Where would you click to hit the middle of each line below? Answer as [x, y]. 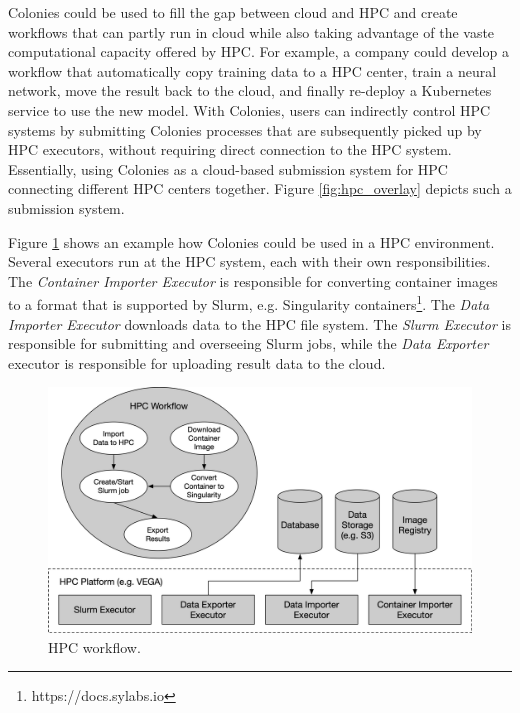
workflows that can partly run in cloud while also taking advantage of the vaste [251, 31]
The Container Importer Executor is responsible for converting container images [253, 280]
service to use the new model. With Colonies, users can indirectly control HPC [249, 109]
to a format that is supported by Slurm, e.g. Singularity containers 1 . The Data [249, 302]
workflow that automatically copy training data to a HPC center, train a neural [252, 70]
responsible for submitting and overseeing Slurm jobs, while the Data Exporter [248, 343]
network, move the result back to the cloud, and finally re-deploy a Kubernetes [250, 90]
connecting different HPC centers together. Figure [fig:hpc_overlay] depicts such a [260, 188]
